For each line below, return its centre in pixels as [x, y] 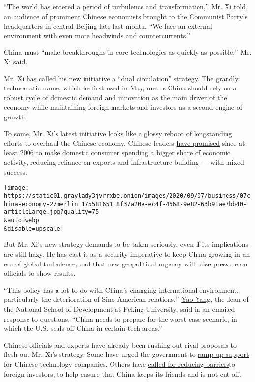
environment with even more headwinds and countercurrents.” [97, 35]
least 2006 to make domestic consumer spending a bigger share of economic [117, 152]
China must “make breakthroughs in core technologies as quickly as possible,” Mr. [128, 52]
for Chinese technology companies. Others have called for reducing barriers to [120, 364]
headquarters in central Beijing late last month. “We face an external [108, 26]
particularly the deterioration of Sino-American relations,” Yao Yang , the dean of [126, 299]
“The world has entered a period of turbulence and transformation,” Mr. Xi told [125, 6]
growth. [15, 116]
